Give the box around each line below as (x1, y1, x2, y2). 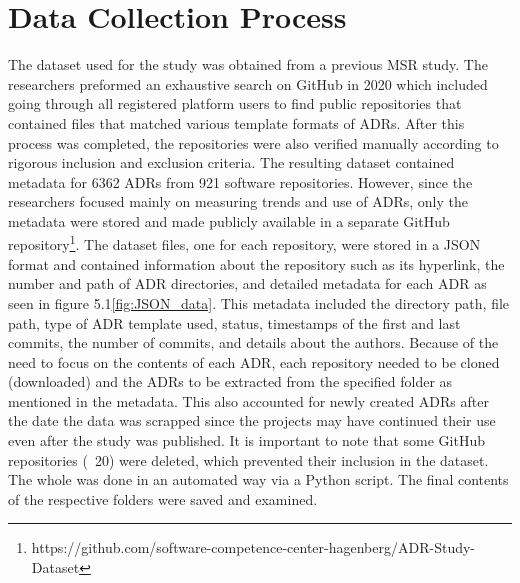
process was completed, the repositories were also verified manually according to (8, 132, 499, 153)
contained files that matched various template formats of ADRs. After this (8, 112, 465, 133)
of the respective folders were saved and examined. (8, 488, 318, 509)
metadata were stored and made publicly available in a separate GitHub (8, 210, 450, 231)
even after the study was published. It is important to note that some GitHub (8, 430, 485, 451)
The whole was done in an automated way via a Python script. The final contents (8, 469, 509, 490)
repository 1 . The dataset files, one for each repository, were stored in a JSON (8, 231, 481, 255)
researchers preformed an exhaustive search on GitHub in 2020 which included (8, 73, 488, 94)
